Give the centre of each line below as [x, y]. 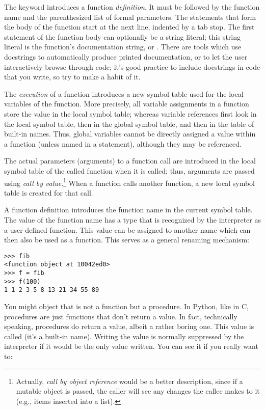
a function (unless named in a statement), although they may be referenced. [123, 143]
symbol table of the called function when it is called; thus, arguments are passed [129, 170]
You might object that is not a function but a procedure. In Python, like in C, [126, 306]
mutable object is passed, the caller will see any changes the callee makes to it [138, 391]
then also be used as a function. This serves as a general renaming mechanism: [127, 240]
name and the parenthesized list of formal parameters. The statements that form [130, 17]
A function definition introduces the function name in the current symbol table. [128, 210]
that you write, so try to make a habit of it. [72, 77]
